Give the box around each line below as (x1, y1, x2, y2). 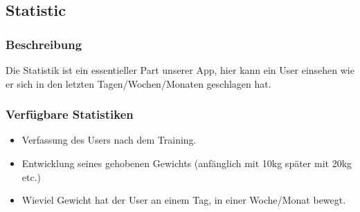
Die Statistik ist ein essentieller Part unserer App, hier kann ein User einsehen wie (6, 63, 354, 77)
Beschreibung (6, 35, 82, 52)
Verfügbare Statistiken (6, 106, 134, 123)
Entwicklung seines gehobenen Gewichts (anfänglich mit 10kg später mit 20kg (21, 156, 352, 170)
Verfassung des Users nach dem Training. (21, 133, 197, 147)
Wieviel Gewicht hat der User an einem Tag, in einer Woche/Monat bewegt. (21, 193, 346, 207)
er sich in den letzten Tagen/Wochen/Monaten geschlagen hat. (6, 76, 271, 90)
